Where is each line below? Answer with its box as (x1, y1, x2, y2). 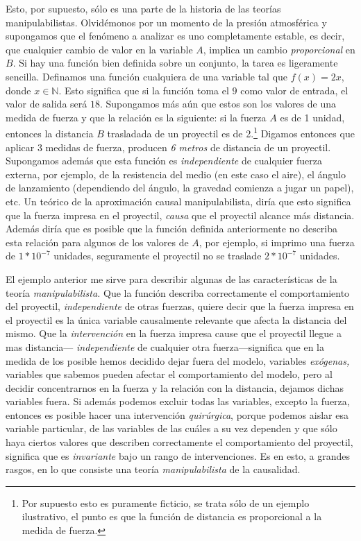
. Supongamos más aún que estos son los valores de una (99, 96, 336, 111)
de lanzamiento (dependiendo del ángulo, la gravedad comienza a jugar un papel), (6, 180, 354, 195)
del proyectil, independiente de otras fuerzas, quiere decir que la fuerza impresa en (6, 299, 354, 314)
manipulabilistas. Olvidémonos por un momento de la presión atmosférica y (6, 15, 327, 29)
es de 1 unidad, (280, 110, 345, 124)
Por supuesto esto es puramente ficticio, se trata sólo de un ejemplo (22, 495, 310, 510)
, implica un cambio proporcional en (203, 42, 355, 56)
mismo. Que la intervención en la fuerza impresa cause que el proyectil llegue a (6, 326, 342, 341)
